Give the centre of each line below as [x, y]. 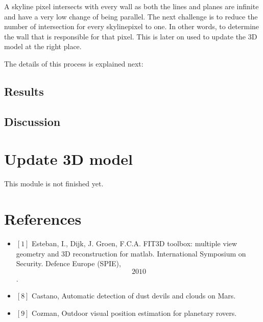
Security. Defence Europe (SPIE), [68, 263]
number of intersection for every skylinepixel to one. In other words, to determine [132, 26]
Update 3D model [69, 159]
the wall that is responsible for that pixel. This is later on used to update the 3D [131, 36]
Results [24, 91]
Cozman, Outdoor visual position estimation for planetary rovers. [134, 313]
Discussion [32, 121]
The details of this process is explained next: [74, 63]
